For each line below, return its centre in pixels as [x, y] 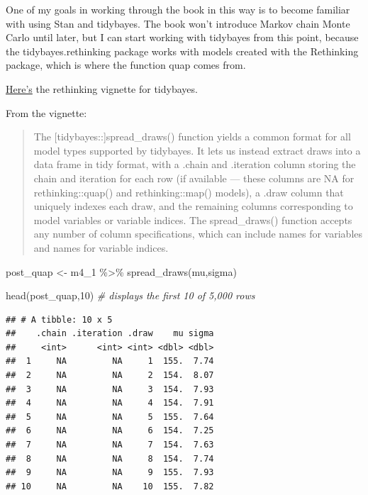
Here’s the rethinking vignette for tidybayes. [102, 88]
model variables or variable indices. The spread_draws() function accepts [193, 219]
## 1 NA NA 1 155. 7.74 [110, 361]
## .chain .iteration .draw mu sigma [110, 334]
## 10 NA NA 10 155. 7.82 [110, 486]
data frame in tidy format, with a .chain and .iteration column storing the [195, 164]
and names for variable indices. [101, 247]
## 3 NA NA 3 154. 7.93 [110, 389]
